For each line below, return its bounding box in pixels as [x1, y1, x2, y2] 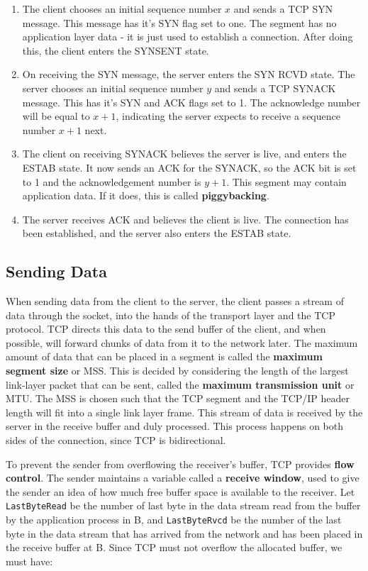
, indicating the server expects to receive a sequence [116, 109, 340, 123]
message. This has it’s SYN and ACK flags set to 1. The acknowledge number [22, 94, 361, 109]
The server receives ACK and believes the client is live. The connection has [22, 211, 349, 226]
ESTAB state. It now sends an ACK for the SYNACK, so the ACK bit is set [22, 160, 357, 174]
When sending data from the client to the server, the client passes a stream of [6, 294, 344, 309]
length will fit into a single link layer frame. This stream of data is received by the [6, 404, 363, 419]
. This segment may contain [226, 174, 347, 189]
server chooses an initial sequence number [22, 80, 203, 95]
